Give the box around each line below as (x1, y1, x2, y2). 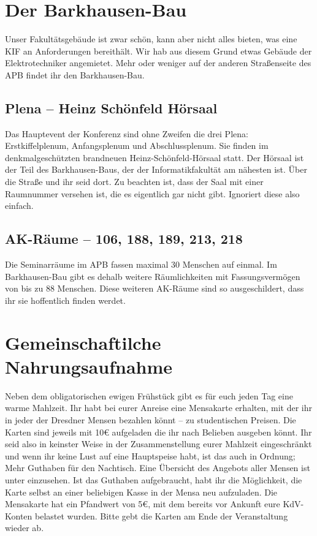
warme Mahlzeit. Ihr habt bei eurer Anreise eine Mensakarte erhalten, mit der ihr (5, 401, 313, 414)
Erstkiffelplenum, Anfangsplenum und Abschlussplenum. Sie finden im (5, 139, 269, 152)
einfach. (5, 199, 34, 212)
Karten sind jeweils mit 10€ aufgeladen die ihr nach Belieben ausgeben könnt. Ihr (5, 425, 312, 438)
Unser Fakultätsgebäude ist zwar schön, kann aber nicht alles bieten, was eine (5, 32, 297, 45)
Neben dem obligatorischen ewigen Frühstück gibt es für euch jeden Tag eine (5, 389, 293, 402)
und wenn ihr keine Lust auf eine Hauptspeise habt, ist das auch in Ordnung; (5, 449, 296, 462)
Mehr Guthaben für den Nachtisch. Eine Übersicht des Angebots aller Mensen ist (5, 461, 310, 474)
